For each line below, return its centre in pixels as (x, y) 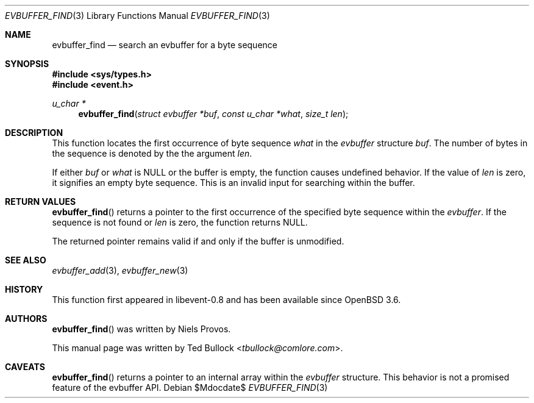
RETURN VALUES (41, 201)
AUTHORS (26, 319)
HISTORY (24, 289)
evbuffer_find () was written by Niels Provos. (141, 329)
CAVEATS (25, 367)
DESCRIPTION (34, 133)
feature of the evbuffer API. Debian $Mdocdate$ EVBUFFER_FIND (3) (190, 387)
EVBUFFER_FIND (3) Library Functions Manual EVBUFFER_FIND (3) (137, 16)
